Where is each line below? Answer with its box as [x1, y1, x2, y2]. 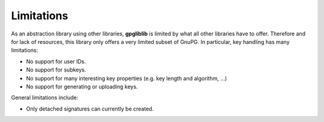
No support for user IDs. [26, 58, 86, 65]
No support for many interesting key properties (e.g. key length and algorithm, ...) [26, 75, 227, 82]
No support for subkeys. [26, 66, 86, 73]
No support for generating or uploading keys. [26, 83, 138, 90]
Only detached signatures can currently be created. [26, 105, 154, 112]
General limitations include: [11, 94, 79, 102]
